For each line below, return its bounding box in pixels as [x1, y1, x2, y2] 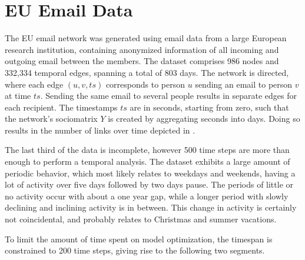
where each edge [5, 78, 64, 90]
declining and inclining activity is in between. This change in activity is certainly [5, 201, 297, 214]
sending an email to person [195, 78, 293, 90]
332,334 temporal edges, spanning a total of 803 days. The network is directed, [5, 66, 289, 78]
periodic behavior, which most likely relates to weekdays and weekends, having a [5, 166, 296, 179]
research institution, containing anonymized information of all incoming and [5, 43, 279, 55]
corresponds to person [105, 78, 185, 90]
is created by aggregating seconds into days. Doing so [108, 112, 300, 125]
